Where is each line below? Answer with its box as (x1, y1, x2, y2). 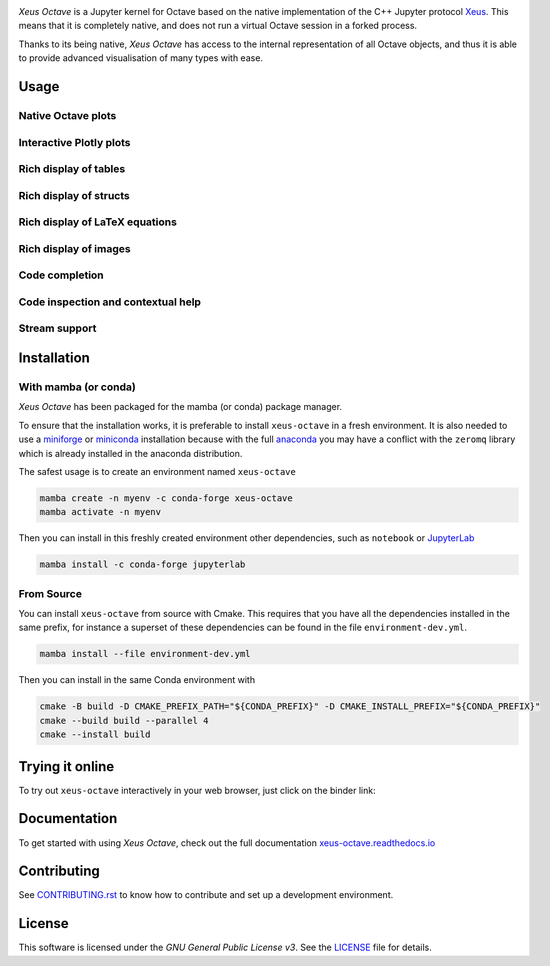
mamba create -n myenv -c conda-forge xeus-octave (39, 492, 294, 504)
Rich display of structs (18, 188, 130, 202)
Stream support (18, 321, 97, 335)
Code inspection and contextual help (18, 295, 202, 309)
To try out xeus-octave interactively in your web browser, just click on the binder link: (18, 784, 376, 796)
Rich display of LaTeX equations (18, 215, 177, 229)
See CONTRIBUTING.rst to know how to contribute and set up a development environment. (18, 889, 394, 901)
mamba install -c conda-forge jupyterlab (39, 559, 246, 570)
